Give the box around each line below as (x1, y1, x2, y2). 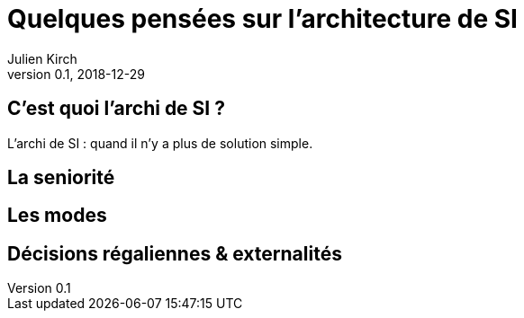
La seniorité (7, 166, 115, 190)
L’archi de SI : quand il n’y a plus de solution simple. (7, 135, 313, 151)
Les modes (7, 204, 107, 227)
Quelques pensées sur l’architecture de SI (7, 4, 518, 34)
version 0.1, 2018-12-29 (7, 66, 145, 82)
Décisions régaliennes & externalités (7, 242, 342, 265)
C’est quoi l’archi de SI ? (7, 97, 225, 120)
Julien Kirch (7, 50, 77, 66)
